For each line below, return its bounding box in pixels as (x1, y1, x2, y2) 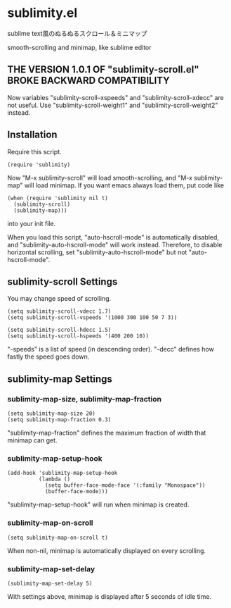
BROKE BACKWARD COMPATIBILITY (7, 75, 170, 87)
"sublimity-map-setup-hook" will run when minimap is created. (7, 500, 190, 509)
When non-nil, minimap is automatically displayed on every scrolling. (7, 546, 206, 554)
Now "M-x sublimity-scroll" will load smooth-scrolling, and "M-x (7, 173, 193, 182)
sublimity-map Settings (7, 373, 112, 385)
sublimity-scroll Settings (7, 275, 118, 287)
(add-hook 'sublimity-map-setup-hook (7, 470, 118, 477)
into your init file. (7, 219, 56, 228)
